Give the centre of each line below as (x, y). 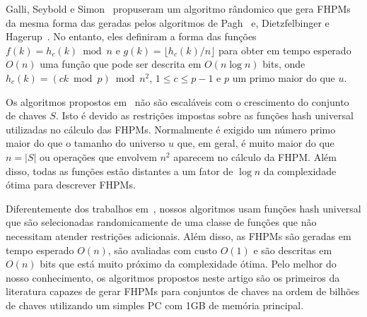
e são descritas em (293, 250)
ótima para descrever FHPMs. (71, 185)
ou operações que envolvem (98, 156)
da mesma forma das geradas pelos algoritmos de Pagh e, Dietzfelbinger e (168, 22)
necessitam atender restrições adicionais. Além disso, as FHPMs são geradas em (179, 235)
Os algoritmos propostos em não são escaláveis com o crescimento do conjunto (177, 101)
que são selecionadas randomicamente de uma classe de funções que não (161, 222)
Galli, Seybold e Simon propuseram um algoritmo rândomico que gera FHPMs (178, 8)
